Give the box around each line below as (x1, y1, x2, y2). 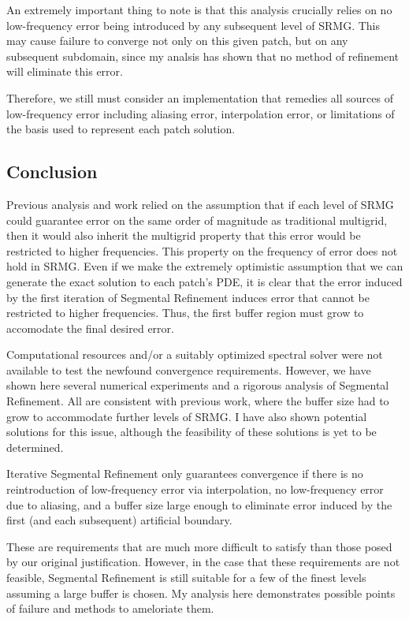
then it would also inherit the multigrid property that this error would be (6, 227, 361, 244)
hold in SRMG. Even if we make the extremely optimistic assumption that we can (6, 258, 403, 274)
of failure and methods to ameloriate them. (6, 600, 214, 617)
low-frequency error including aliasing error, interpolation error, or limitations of (6, 105, 395, 121)
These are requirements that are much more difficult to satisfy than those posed (6, 538, 392, 554)
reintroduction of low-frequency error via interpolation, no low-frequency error (6, 481, 384, 498)
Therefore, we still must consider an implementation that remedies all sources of (6, 89, 393, 106)
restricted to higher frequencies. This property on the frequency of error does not (6, 242, 398, 259)
